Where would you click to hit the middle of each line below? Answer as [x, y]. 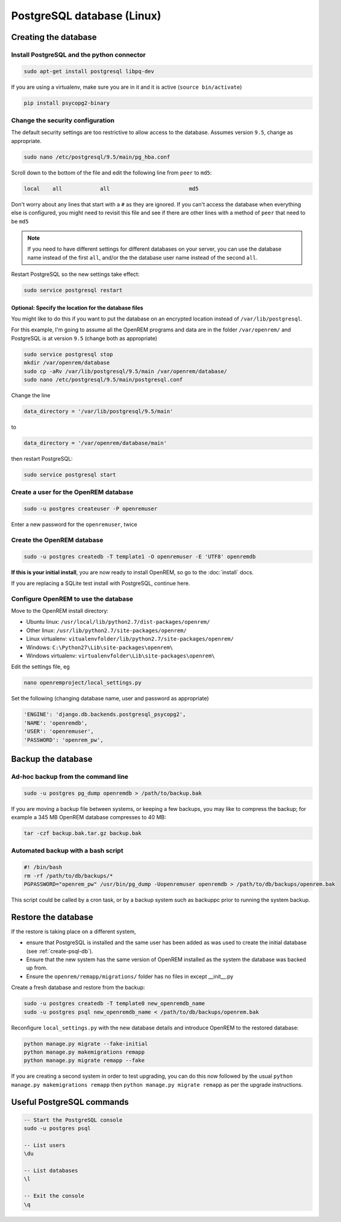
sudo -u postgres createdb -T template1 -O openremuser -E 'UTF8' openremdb [140, 556]
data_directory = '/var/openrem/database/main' [95, 443]
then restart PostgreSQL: [42, 458]
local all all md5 [111, 188]
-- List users [45, 1145]
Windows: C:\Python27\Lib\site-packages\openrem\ [100, 647]
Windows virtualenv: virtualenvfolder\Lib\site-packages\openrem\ [120, 656]
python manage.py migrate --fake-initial [86, 1044]
